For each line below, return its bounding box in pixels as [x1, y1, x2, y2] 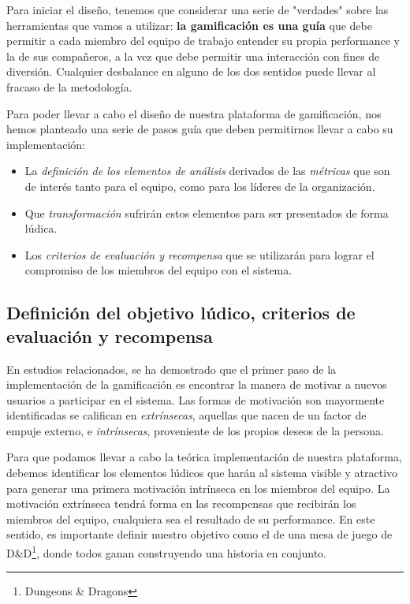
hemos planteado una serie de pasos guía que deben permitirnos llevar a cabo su [6, 121, 393, 137]
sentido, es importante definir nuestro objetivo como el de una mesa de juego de [6, 526, 393, 542]
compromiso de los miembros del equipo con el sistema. [24, 262, 293, 278]
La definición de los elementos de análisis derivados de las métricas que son [24, 162, 390, 179]
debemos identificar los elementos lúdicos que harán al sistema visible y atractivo [6, 464, 398, 481]
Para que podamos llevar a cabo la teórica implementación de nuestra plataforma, [6, 449, 402, 465]
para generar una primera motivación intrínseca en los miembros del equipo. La [6, 479, 390, 496]
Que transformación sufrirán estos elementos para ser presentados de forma [24, 204, 389, 221]
